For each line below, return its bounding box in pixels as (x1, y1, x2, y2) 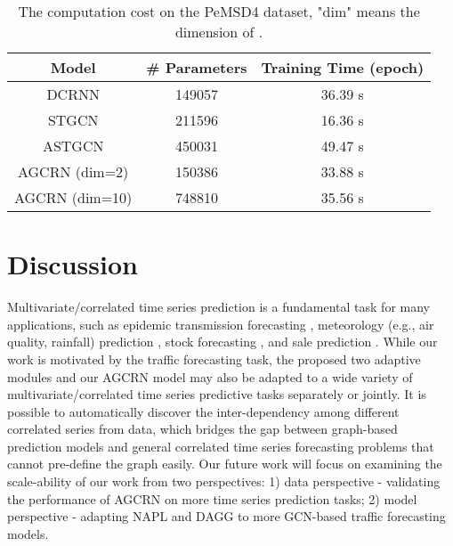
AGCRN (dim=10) (14, 187, 133, 208)
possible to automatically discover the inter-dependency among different (7, 402, 400, 420)
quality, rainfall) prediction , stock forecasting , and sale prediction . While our (7, 332, 438, 351)
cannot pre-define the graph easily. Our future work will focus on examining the (7, 454, 442, 473)
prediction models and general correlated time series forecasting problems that (7, 436, 434, 455)
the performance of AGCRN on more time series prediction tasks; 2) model (7, 489, 417, 508)
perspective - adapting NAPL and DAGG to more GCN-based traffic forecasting (7, 507, 446, 526)
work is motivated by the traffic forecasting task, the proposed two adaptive (7, 349, 421, 368)
